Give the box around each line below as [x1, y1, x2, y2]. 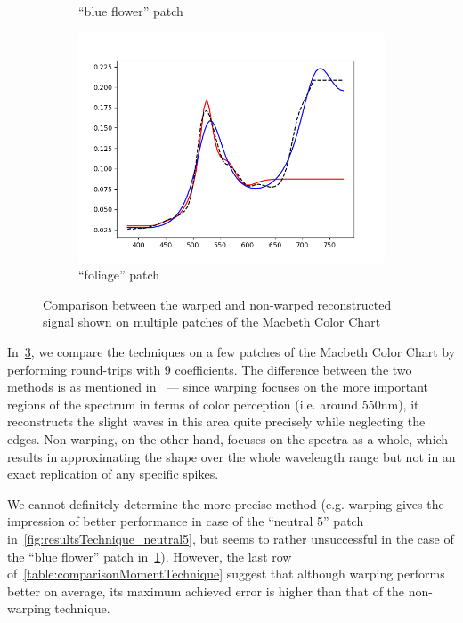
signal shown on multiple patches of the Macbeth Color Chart [43, 312, 381, 331]
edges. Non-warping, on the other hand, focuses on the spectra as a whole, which [7, 429, 449, 448]
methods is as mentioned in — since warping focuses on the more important [7, 377, 429, 396]
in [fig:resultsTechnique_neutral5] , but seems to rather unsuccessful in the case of [7, 529, 454, 547]
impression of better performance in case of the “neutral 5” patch [7, 512, 364, 530]
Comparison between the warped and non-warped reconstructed [43, 295, 392, 313]
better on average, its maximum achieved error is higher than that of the [7, 581, 405, 600]
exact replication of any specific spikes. [7, 465, 219, 483]
